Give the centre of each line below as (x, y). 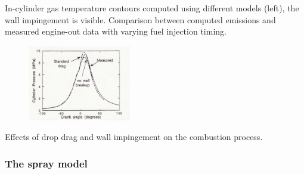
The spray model (46, 163)
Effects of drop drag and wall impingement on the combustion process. (134, 137)
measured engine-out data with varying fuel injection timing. (116, 31)
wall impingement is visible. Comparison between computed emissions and (140, 19)
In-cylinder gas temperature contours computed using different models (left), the (152, 8)
